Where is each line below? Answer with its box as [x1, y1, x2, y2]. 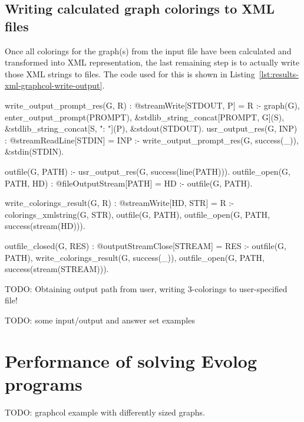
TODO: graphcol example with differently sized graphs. [5, 405, 205, 418]
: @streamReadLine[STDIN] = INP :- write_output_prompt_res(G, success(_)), [5, 133, 299, 146]
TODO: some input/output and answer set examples [5, 313, 195, 326]
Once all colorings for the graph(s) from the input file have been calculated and [5, 44, 292, 57]
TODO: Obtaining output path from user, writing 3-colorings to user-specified [5, 282, 288, 295]
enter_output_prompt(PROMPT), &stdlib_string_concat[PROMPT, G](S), [5, 110, 285, 123]
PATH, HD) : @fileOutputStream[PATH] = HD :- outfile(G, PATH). [5, 176, 253, 189]
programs [5, 371, 82, 395]
